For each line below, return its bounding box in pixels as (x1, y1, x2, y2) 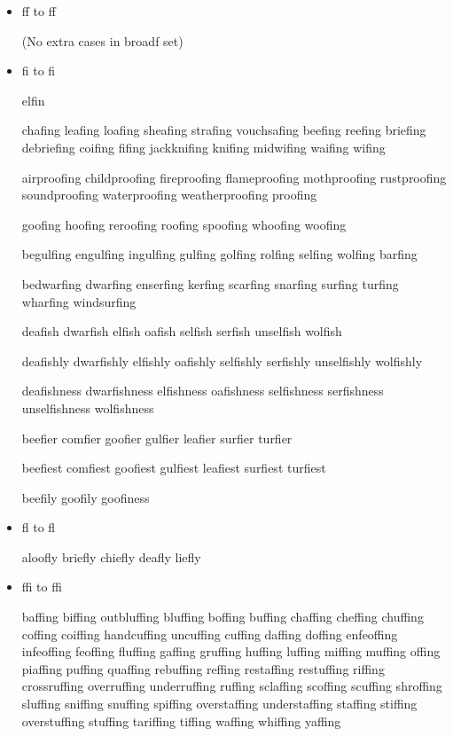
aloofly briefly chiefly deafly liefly (21, 547, 201, 566)
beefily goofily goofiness (21, 488, 150, 506)
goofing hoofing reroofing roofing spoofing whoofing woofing (21, 215, 347, 233)
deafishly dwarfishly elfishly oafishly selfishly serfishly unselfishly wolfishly (21, 351, 423, 370)
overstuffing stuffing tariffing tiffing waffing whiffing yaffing (21, 711, 341, 730)
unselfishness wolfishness (21, 398, 154, 417)
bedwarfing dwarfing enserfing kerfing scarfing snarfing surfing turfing (21, 274, 399, 293)
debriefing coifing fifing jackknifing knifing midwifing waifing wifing (21, 137, 386, 156)
